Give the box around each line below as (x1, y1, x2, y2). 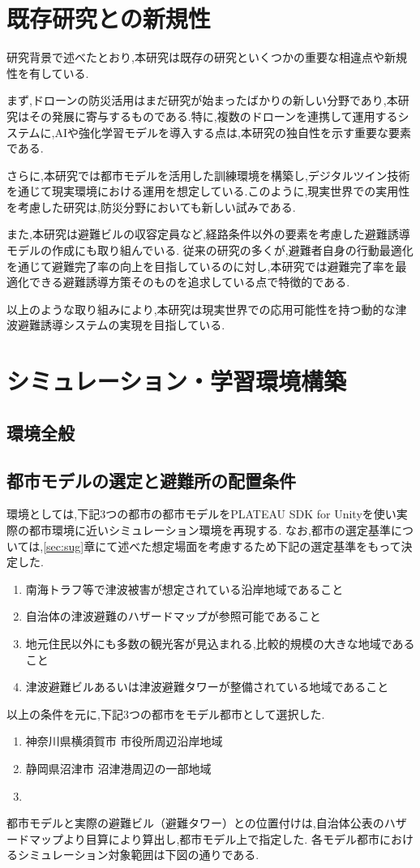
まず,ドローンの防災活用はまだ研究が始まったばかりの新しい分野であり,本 (6, 92, 398, 109)
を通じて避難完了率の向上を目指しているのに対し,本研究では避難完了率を (6, 257, 396, 274)
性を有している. (6, 64, 89, 81)
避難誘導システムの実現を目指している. (17, 316, 225, 333)
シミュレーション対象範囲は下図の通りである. (17, 846, 259, 863)
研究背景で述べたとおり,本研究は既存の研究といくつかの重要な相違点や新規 (6, 49, 407, 66)
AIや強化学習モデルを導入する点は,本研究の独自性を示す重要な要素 (54, 123, 411, 140)
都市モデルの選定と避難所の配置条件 (6, 467, 296, 492)
